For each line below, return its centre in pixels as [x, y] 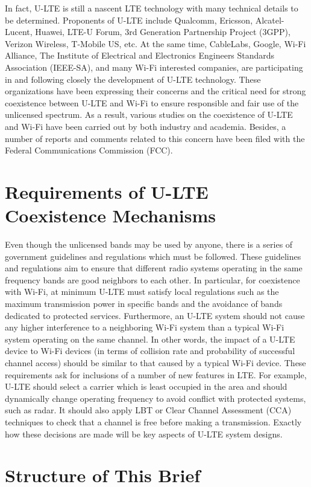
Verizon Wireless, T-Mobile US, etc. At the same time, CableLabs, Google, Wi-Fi [155, 43]
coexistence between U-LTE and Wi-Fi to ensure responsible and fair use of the [152, 102]
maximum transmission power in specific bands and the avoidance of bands [144, 303]
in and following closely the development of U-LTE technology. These [133, 79]
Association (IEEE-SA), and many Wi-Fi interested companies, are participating [154, 67]
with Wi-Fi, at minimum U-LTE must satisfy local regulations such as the [142, 292]
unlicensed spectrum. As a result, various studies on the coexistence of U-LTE [149, 114]
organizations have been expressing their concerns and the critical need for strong [155, 91]
